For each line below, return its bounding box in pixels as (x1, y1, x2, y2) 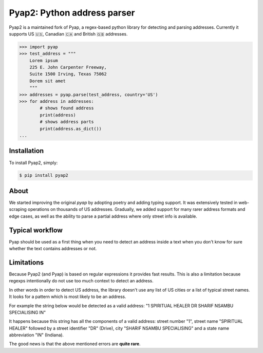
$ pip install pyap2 (19, 173, 68, 178)
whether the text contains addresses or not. (9, 246, 97, 252)
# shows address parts (39, 119, 94, 125)
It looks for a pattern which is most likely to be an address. (9, 294, 127, 299)
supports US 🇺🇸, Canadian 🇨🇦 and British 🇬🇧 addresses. (9, 31, 128, 37)
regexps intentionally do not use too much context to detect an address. (9, 278, 153, 284)
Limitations (9, 258, 44, 266)
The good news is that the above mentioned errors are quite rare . (9, 341, 141, 347)
